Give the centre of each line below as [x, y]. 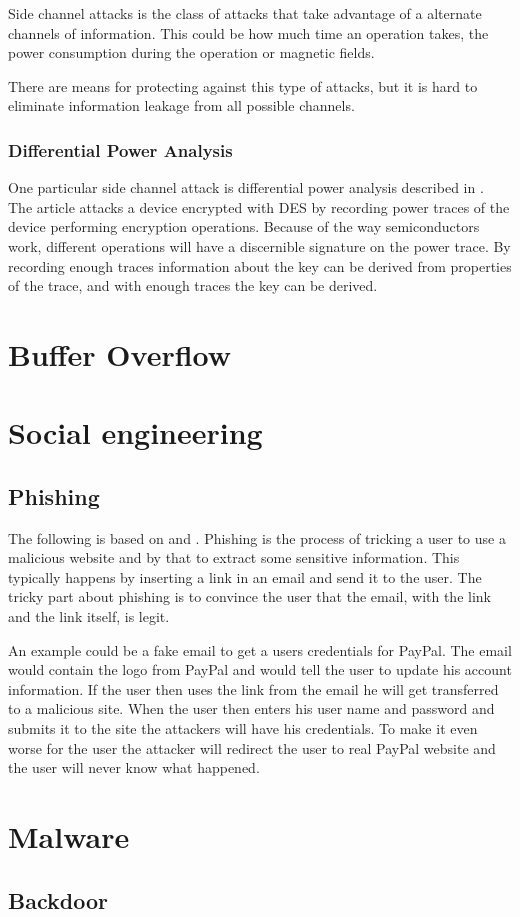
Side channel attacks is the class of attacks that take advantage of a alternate [245, 13]
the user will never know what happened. [134, 767]
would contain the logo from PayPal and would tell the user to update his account [260, 669]
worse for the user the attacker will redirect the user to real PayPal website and [252, 747]
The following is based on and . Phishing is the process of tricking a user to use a [257, 537]
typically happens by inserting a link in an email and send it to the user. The [245, 576]
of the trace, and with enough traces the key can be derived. [193, 285]
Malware [69, 836]
